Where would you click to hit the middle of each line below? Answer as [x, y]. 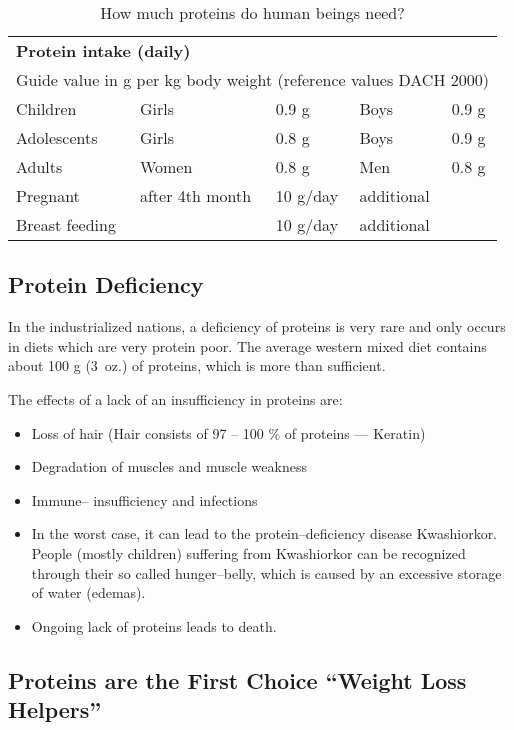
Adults [39, 166]
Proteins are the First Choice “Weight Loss [237, 679]
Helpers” [55, 709]
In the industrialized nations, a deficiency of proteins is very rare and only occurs [257, 326]
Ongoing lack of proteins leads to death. [154, 625]
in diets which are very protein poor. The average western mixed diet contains [247, 345]
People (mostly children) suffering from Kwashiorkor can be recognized [248, 552]
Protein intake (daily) [103, 50]
